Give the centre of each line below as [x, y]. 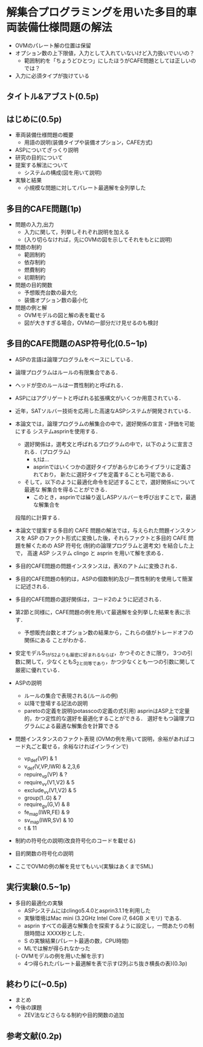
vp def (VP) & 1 [40, 759]
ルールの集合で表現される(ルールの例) [71, 696]
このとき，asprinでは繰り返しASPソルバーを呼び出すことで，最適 [114, 497]
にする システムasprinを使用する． [58, 431]
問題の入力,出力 [34, 224]
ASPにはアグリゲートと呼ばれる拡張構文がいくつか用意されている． [99, 398]
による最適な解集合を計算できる [80, 726]
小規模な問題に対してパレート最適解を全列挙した [85, 188]
